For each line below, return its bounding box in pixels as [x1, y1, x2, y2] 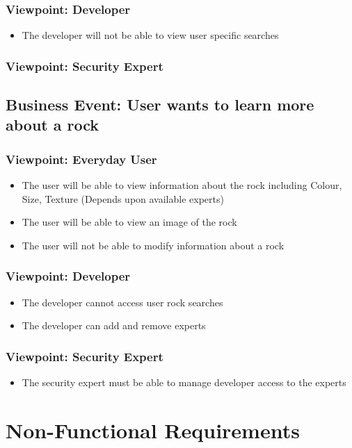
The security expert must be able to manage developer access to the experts [22, 375, 346, 390]
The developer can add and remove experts [22, 318, 206, 333]
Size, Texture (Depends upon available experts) [22, 191, 224, 206]
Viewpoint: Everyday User [6, 150, 157, 167]
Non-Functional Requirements [6, 415, 300, 444]
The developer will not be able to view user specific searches [22, 28, 279, 42]
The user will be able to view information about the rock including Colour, [22, 178, 342, 192]
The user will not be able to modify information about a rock [22, 238, 285, 252]
